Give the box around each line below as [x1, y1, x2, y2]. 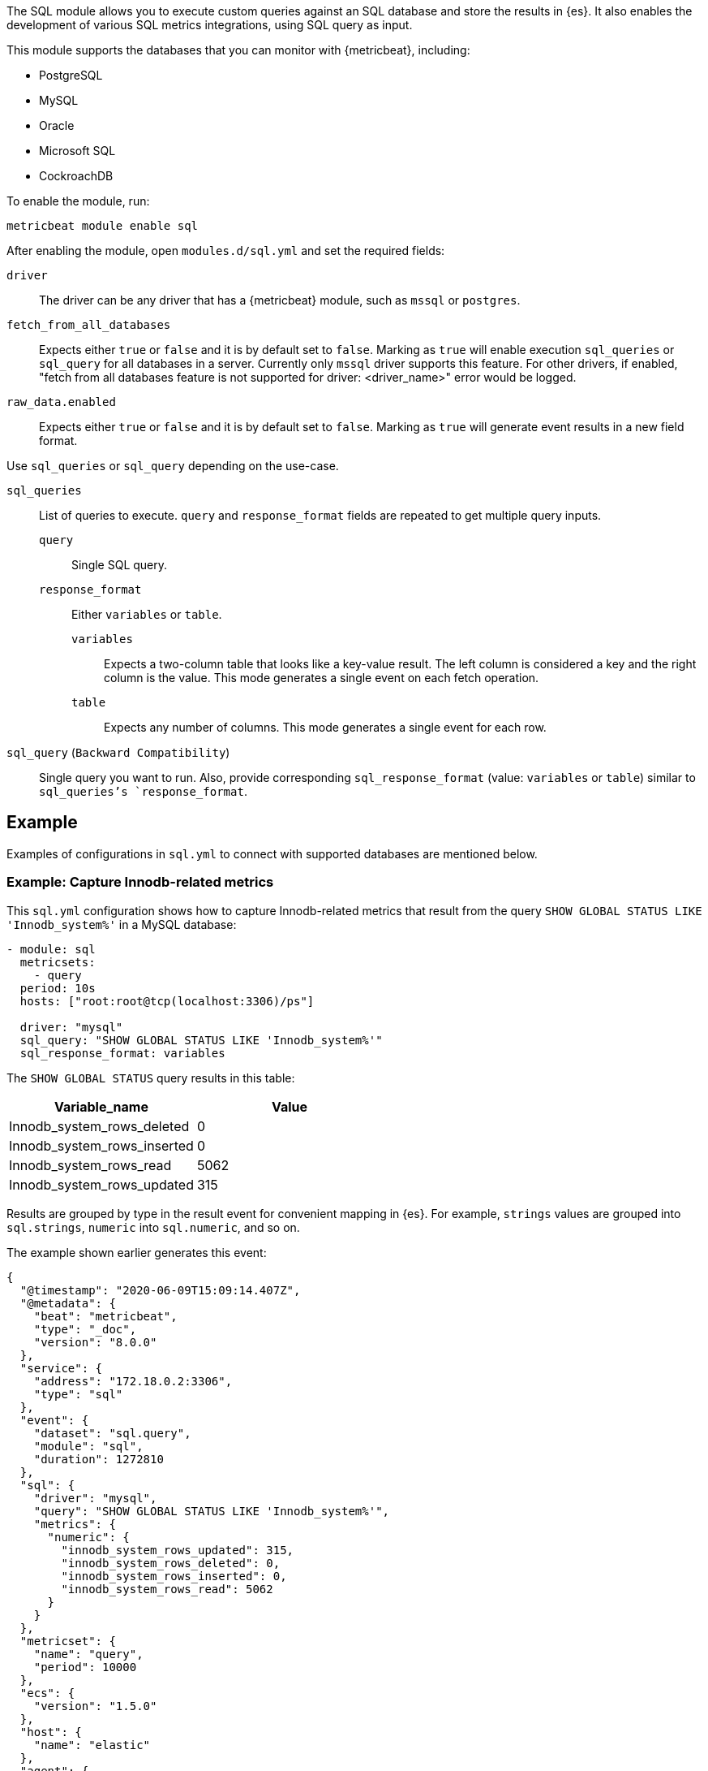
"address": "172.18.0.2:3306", [33, 1374, 233, 1388]
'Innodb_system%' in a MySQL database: [6, 917, 237, 931]
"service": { [19, 1361, 103, 1375]
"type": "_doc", [33, 1322, 137, 1336]
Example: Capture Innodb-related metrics [6, 874, 274, 891]
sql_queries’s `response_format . [39, 784, 247, 798]
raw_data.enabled [6, 395, 116, 408]
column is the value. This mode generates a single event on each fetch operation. [104, 671, 539, 685]
